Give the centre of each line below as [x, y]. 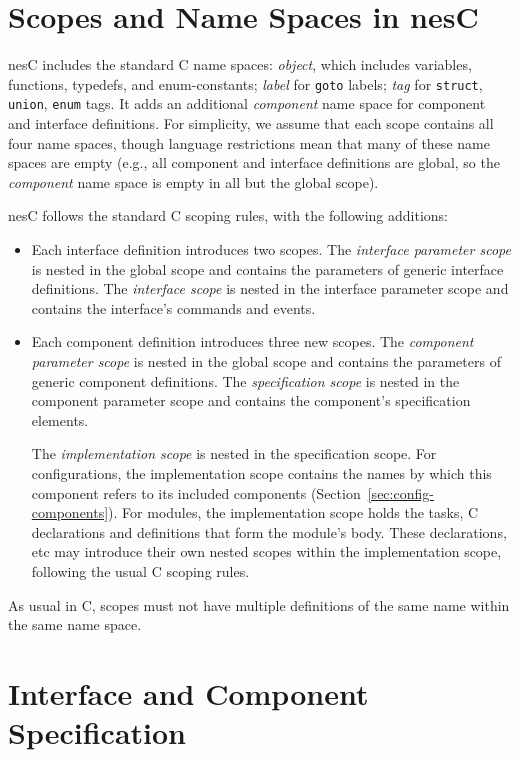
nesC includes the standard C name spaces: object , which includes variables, [240, 64]
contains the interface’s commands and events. [173, 307]
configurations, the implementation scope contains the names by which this [261, 472]
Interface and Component [188, 692]
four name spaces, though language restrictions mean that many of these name [249, 142]
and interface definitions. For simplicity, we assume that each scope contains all [251, 123]
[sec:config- [400, 492]
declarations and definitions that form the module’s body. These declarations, [269, 531]
